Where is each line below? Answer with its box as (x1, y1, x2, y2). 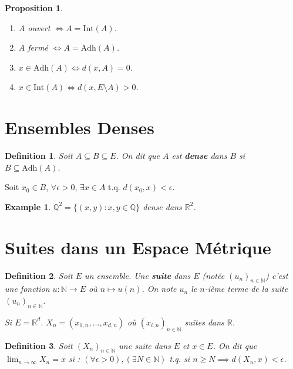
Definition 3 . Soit (5, 339, 73, 351)
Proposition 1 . (5, 2, 63, 14)
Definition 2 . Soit (5, 269, 73, 281)
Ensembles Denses (5, 115, 154, 139)
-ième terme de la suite (204, 282, 288, 295)
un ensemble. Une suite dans (85, 269, 191, 281)
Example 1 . (5, 200, 51, 212)
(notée (202, 269, 225, 281)
